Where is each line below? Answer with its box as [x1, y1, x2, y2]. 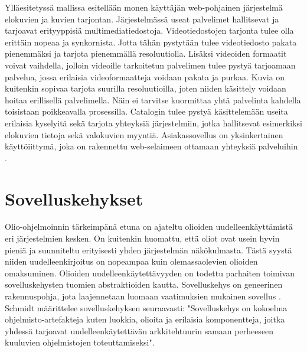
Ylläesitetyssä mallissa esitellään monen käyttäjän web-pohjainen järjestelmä [5, 1, 283, 13]
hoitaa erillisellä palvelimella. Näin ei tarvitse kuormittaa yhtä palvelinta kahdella [5, 93, 301, 106]
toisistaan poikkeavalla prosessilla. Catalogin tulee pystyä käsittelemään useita [5, 105, 288, 118]
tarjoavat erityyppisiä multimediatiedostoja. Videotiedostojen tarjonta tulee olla [5, 24, 294, 37]
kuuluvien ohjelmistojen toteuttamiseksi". [5, 336, 155, 348]
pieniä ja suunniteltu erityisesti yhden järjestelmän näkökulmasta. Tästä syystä [5, 243, 292, 256]
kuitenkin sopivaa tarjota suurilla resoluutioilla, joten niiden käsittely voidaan [5, 82, 286, 94]
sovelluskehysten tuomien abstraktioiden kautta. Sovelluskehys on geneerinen [5, 278, 283, 291]
